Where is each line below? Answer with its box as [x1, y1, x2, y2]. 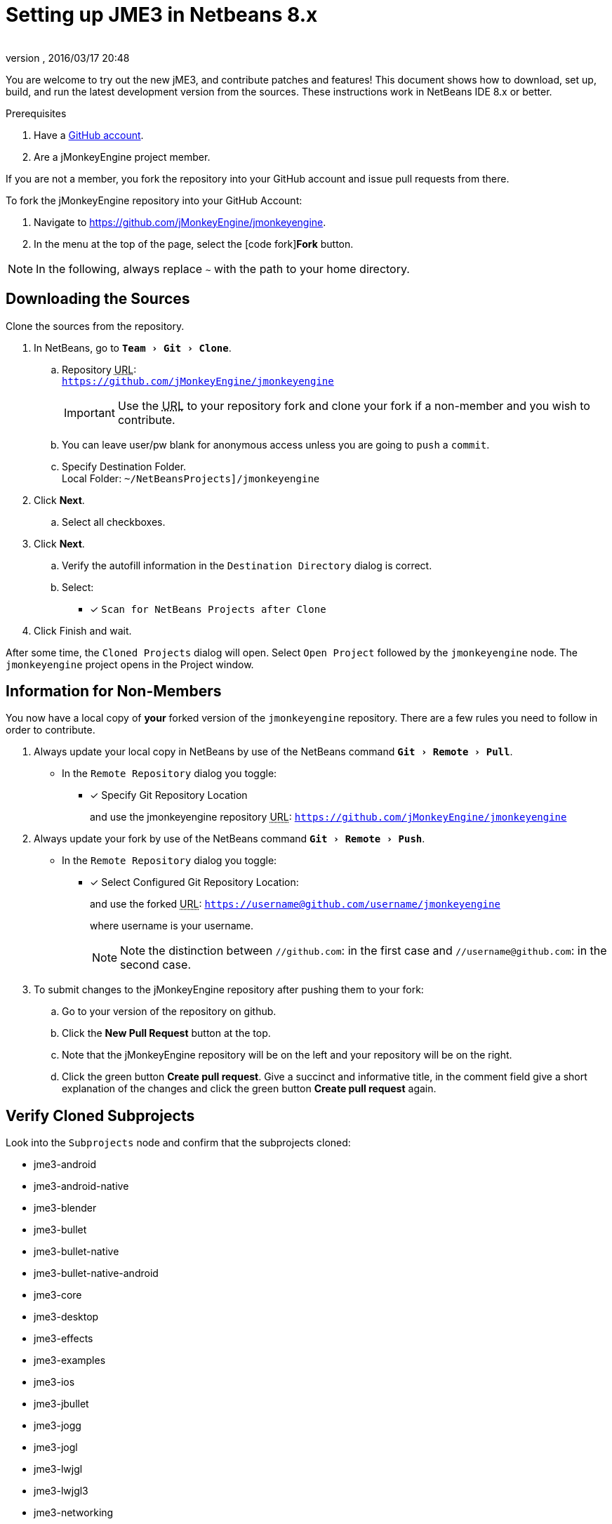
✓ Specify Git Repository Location [90, 789, 248, 802]
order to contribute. [6, 724, 95, 736]
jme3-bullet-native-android [34, 1267, 159, 1280]
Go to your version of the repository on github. [62, 1005, 277, 1018]
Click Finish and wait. [34, 624, 132, 637]
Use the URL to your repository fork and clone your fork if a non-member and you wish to [117, 398, 590, 413]
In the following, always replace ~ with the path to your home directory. [36, 261, 410, 276]
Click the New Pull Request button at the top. [62, 1027, 271, 1040]
